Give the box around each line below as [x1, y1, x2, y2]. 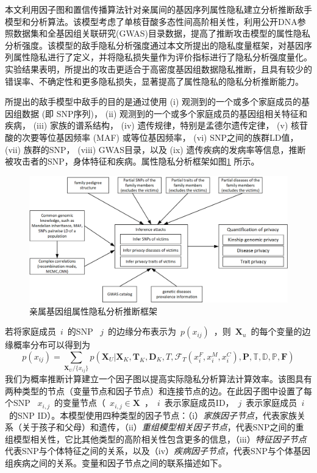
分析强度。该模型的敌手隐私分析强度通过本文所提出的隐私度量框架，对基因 [5, 38, 304, 51]
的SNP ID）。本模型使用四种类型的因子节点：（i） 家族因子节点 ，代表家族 [9, 408, 297, 421]
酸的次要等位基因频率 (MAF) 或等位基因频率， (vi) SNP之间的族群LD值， [5, 130, 299, 143]
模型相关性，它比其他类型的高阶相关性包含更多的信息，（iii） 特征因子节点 [13, 432, 307, 445]
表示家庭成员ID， [164, 396, 234, 409]
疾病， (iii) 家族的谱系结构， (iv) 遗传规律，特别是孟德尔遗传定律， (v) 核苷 [5, 119, 308, 132]
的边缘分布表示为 [108, 325, 177, 338]
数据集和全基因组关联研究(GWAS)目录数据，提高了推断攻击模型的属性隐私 [13, 27, 311, 40]
